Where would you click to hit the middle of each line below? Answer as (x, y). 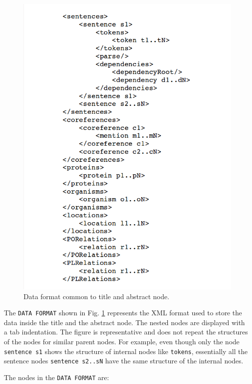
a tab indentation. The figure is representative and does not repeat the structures (126, 332)
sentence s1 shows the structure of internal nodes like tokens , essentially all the (126, 351)
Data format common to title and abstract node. (96, 296)
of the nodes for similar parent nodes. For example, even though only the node (122, 341)
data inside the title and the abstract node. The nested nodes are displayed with (125, 322)
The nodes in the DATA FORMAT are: (57, 377)
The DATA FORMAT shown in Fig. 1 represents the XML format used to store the (123, 313)
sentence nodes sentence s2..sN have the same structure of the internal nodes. (124, 361)
